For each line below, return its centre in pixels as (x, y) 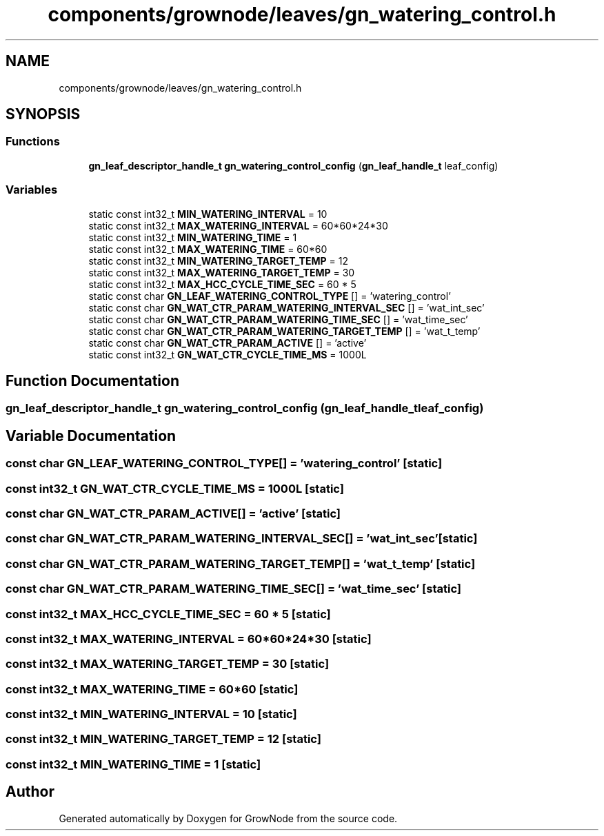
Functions (33, 142)
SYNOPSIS (43, 114)
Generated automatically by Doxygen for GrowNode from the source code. (228, 818)
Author (30, 792)
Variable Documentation (91, 436)
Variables (32, 190)
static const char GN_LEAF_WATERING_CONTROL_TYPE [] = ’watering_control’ (270, 296)
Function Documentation (92, 380)
